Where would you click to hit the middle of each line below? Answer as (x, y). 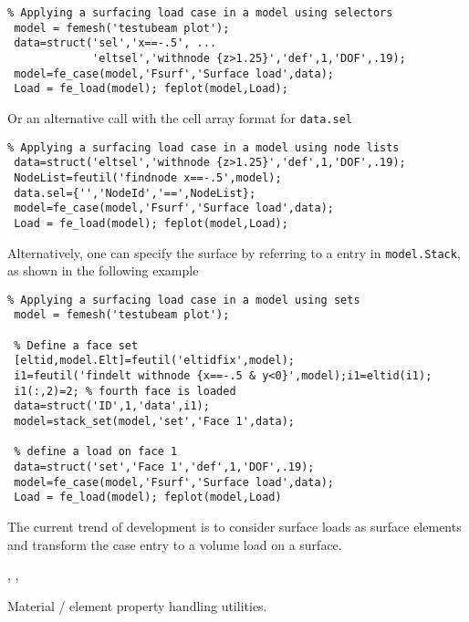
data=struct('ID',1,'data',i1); (112, 406)
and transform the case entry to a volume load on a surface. (175, 544)
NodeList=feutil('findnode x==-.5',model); (148, 177)
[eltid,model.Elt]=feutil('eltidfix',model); (154, 361)
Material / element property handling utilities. (137, 605)
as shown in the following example (103, 270)
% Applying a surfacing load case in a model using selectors (200, 13)
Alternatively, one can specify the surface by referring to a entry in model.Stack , (234, 252)
